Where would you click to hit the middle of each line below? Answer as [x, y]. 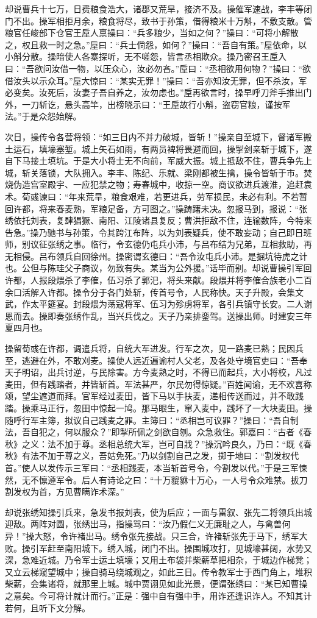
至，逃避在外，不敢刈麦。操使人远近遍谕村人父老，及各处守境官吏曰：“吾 [152, 360]
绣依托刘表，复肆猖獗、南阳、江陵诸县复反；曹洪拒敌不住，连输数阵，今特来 [158, 220]
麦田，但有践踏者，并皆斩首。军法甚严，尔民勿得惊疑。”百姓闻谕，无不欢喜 [154, 384]
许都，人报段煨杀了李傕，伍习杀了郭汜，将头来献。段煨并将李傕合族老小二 [154, 280]
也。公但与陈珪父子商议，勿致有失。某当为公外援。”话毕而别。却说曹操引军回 [158, 268]
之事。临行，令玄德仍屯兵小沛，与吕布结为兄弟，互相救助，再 [188, 244]
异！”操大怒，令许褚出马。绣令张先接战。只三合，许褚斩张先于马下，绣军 [152, 535]
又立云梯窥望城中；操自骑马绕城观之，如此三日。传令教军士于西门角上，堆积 [158, 571]
